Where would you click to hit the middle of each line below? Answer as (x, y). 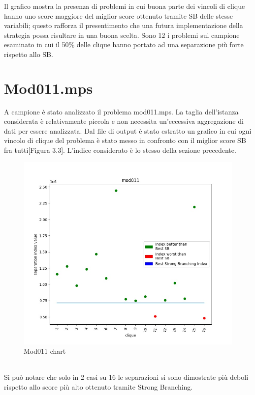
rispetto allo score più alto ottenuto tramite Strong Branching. (98, 387)
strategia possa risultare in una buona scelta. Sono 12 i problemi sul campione (122, 35)
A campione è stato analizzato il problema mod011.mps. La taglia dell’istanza (121, 111)
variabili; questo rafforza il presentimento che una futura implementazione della (124, 25)
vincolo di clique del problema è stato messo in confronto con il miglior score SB (125, 140)
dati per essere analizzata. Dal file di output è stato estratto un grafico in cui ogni (128, 130)
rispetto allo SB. (29, 54)
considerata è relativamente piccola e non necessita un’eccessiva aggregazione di (124, 121)
